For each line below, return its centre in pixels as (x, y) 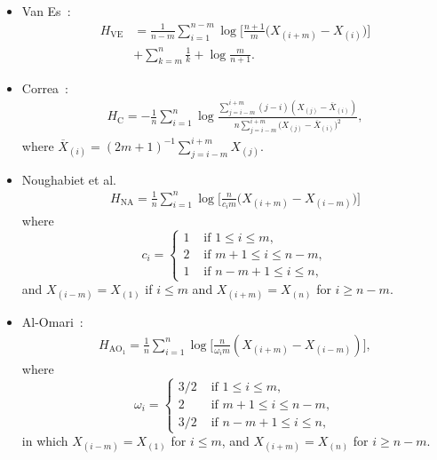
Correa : (45, 87)
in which (45, 441)
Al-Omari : (52, 322)
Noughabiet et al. (69, 179)
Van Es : (46, 11)
